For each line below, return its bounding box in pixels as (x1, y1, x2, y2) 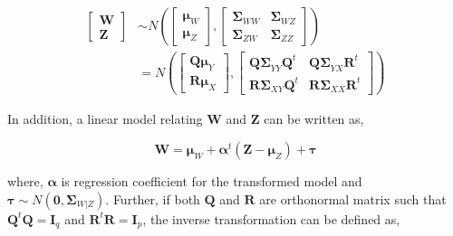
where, (7, 172, 43, 191)
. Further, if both (105, 189, 200, 208)
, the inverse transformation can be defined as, (142, 209, 400, 228)
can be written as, (264, 109, 364, 128)
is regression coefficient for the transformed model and (61, 172, 362, 191)
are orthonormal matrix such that (259, 189, 447, 208)
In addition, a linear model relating (7, 109, 203, 128)
